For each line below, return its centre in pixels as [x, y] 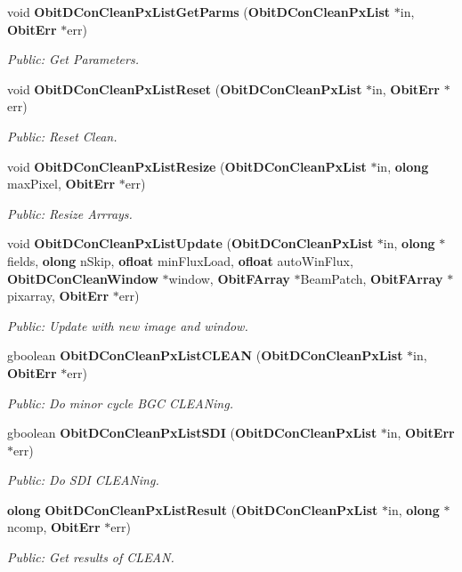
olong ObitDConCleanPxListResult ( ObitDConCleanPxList [193, 509]
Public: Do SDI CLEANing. [83, 480]
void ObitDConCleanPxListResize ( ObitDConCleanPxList [187, 166]
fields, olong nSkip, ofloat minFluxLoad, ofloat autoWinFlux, [180, 260]
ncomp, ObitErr [54, 527]
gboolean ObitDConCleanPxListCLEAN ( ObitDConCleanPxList [205, 355]
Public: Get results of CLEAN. [91, 557]
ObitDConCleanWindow [83, 278]
